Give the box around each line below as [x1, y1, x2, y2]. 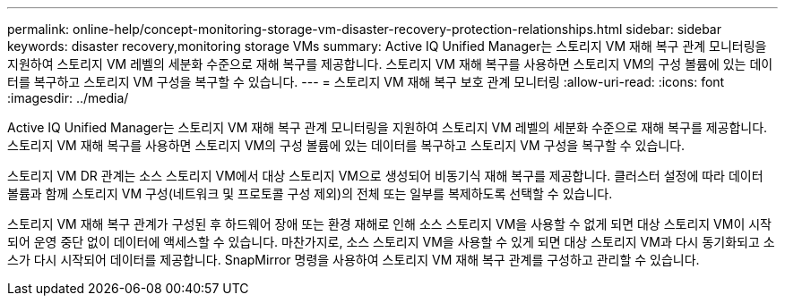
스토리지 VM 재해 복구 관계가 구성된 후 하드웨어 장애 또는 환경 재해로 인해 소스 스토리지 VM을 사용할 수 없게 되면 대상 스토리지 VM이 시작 [7, 216, 772, 231]
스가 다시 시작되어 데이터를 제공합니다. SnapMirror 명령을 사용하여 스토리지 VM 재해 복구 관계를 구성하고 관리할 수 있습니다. [7, 252, 700, 267]
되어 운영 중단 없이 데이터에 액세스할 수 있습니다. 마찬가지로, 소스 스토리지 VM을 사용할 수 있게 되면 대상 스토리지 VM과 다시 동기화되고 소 [7, 234, 775, 249]
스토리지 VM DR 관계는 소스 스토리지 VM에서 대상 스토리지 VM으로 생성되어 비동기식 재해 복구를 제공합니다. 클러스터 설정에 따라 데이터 [7, 168, 763, 183]
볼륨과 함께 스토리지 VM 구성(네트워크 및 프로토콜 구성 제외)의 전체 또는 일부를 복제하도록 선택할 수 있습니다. [7, 186, 613, 201]
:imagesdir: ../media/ [7, 90, 129, 105]
